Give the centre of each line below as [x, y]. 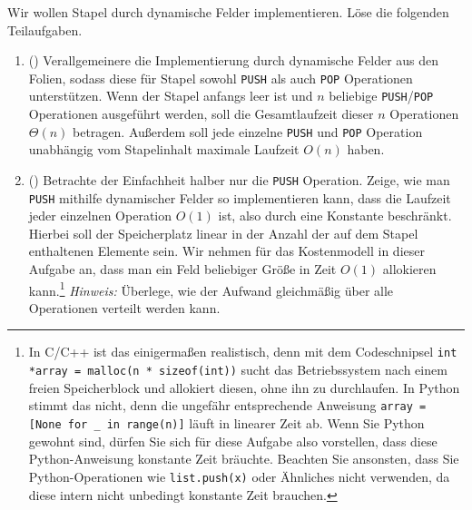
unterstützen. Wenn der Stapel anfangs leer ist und [171, 96]
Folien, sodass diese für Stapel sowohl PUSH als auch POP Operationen [221, 78]
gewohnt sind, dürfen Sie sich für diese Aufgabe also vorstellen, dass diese [233, 441]
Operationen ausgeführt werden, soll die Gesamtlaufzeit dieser [201, 114]
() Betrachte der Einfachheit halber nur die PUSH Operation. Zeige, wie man [239, 179]
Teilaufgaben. [45, 29]
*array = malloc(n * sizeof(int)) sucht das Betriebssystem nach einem [238, 370]
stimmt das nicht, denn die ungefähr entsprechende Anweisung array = [227, 405]
